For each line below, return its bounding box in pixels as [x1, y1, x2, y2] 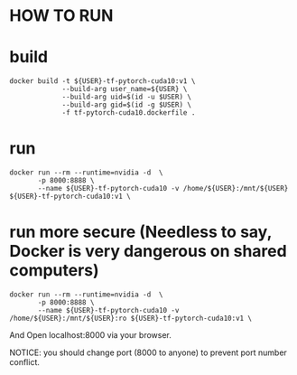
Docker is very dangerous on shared [9, 241, 287, 262]
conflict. [9, 357, 41, 367]
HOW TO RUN [9, 5, 114, 26]
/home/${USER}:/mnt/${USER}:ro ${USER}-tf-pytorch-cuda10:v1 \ [9, 314, 253, 323]
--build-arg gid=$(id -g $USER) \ [61, 100, 192, 109]
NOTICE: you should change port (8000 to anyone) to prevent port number [9, 347, 287, 358]
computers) [9, 260, 99, 281]
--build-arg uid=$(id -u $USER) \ [61, 92, 192, 102]
